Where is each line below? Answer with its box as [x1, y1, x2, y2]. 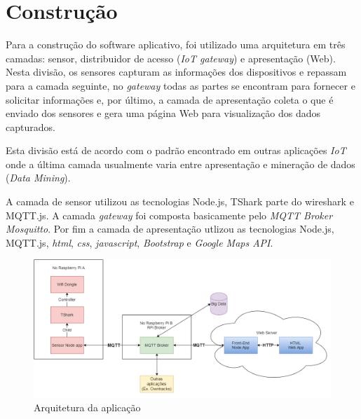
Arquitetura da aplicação [34, 400, 141, 415]
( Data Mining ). [6, 170, 71, 185]
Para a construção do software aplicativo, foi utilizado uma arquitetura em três [6, 37, 346, 52]
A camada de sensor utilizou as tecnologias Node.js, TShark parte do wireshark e [6, 194, 354, 209]
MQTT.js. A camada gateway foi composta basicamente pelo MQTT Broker [6, 207, 333, 222]
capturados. [6, 119, 55, 134]
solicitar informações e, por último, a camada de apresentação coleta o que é [6, 92, 334, 107]
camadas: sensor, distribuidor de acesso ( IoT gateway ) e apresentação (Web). [6, 50, 336, 65]
